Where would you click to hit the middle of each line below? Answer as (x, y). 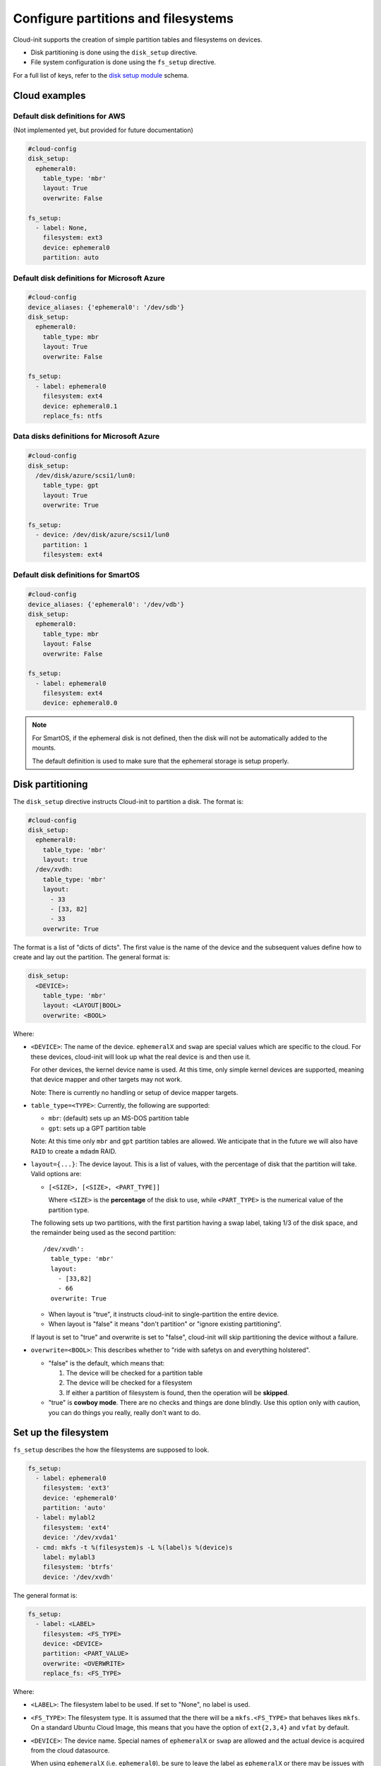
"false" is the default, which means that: (107, 1363)
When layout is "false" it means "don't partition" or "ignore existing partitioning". (165, 1324)
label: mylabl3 (69, 1557)
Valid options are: (56, 1174)
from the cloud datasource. (70, 1750)
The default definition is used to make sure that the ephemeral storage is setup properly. (161, 761)
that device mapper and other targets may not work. (107, 1079)
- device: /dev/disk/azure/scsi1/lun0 (102, 535)
